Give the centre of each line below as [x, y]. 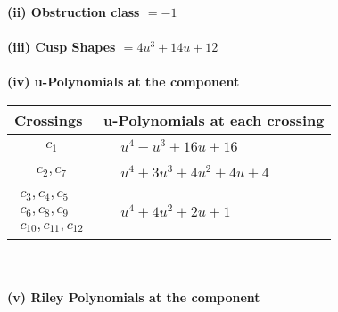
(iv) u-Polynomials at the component [124, 82]
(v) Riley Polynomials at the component [134, 297]
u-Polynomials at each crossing [214, 119]
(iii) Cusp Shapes [62, 47]
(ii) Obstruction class [74, 12]
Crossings [49, 119]
